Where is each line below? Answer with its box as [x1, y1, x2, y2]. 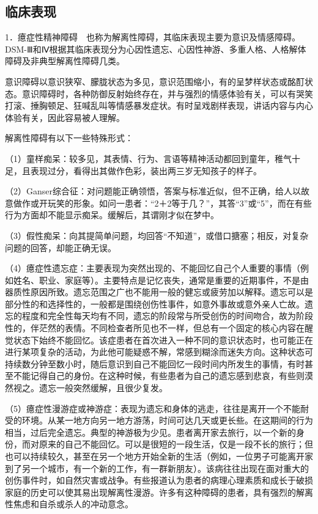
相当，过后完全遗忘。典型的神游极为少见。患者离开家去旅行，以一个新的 [5, 425, 296, 438]
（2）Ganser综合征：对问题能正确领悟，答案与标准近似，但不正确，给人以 [5, 185, 301, 197]
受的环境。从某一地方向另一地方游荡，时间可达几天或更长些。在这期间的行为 [5, 414, 313, 427]
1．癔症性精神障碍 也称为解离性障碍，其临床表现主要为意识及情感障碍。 [5, 31, 300, 43]
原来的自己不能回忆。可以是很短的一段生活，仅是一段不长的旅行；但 [39, 438, 313, 450]
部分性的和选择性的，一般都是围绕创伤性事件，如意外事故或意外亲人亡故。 [5, 297, 305, 310]
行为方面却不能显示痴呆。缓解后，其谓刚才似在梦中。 [5, 208, 219, 221]
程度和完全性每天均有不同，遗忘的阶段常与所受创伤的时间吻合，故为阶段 [21, 309, 313, 322]
